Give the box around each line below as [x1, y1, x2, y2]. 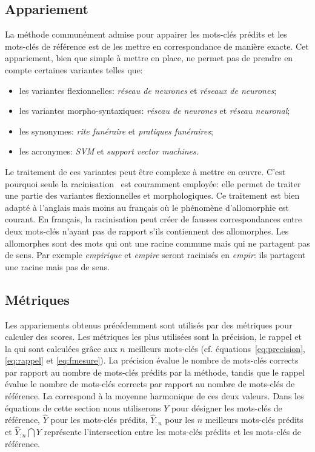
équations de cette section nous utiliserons [5, 401, 161, 414]
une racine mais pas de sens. [5, 260, 110, 273]
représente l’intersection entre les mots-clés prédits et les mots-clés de [44, 425, 301, 438]
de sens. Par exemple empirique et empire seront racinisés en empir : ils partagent [5, 248, 306, 261]
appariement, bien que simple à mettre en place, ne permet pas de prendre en [5, 52, 293, 64]
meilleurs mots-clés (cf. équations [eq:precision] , [128, 342, 305, 354]
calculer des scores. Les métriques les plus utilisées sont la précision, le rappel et [5, 330, 302, 343]
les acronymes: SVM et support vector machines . [19, 145, 199, 158]
